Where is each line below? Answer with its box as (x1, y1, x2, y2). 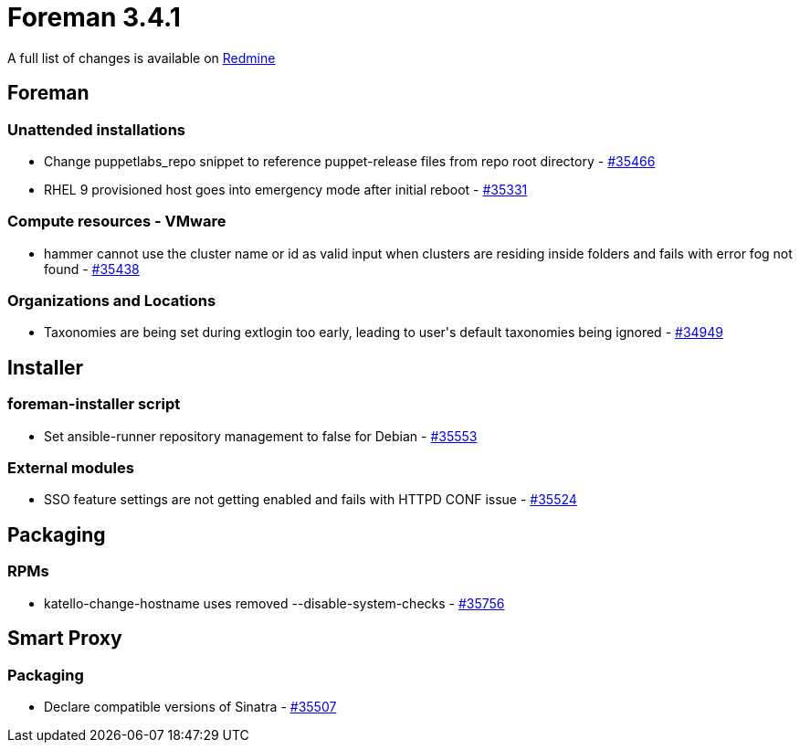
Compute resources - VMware (7, 212, 226, 231)
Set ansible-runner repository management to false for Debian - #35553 (44, 428, 478, 444)
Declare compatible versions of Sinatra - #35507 (44, 698, 337, 714)
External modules (7, 459, 134, 478)
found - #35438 (44, 260, 140, 277)
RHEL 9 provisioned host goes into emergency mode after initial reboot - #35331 (44, 181, 528, 197)
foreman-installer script (7, 395, 181, 414)
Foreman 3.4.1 (7, 2, 181, 33)
